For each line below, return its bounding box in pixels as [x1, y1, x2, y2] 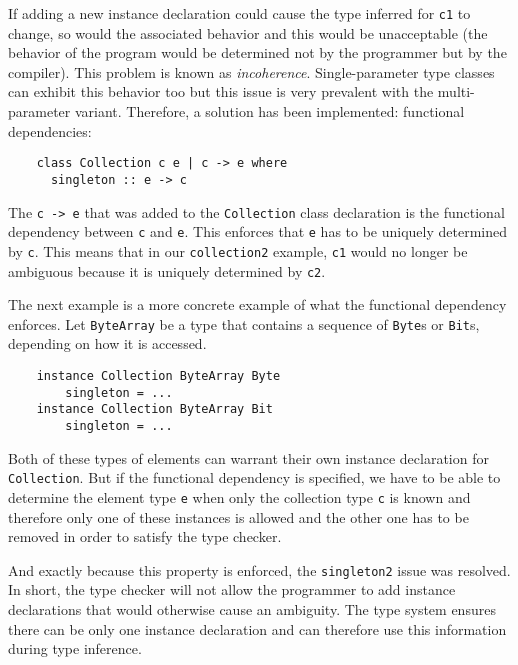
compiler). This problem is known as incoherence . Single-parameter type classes [8, 61, 495, 82]
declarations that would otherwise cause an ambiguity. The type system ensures [8, 598, 496, 619]
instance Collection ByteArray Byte [36, 369, 281, 383]
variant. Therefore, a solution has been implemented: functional [74, 101, 465, 122]
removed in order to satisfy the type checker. [8, 526, 282, 547]
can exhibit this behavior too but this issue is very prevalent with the [8, 81, 434, 102]
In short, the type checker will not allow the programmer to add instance [8, 579, 456, 600]
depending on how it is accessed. [8, 333, 207, 354]
